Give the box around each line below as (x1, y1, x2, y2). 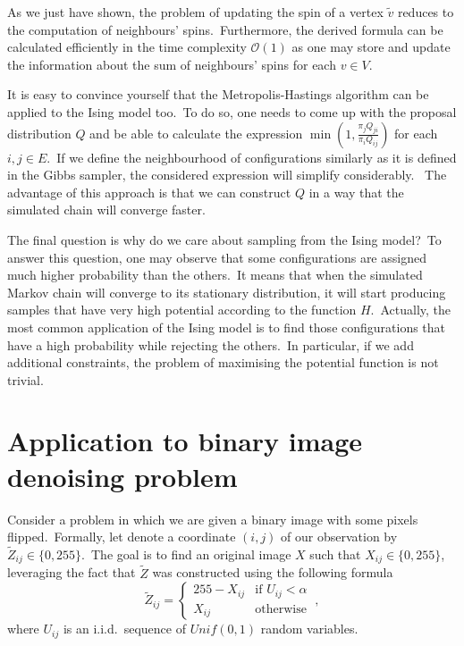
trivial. (7, 370, 44, 389)
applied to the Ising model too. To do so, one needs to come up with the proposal (7, 102, 457, 121)
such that (309, 545, 361, 563)
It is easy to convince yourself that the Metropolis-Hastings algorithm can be (7, 85, 429, 104)
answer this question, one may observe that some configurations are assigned (7, 247, 426, 266)
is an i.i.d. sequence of (63, 619, 186, 638)
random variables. (260, 619, 359, 638)
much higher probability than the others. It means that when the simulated (7, 265, 423, 284)
